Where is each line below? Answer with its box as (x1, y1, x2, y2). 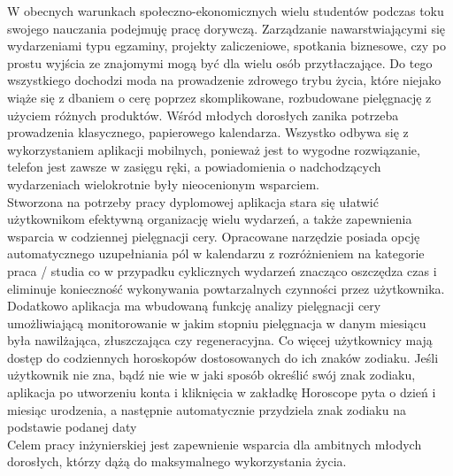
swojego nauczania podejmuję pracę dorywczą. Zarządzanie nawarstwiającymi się (7, 19, 446, 37)
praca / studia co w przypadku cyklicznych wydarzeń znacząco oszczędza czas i (7, 261, 437, 280)
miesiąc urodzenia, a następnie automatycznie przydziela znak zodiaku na (7, 400, 406, 418)
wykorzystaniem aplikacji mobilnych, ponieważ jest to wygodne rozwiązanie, (7, 140, 420, 158)
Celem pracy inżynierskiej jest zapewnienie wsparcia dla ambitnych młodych (7, 434, 422, 453)
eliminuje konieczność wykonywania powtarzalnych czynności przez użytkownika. (7, 279, 445, 297)
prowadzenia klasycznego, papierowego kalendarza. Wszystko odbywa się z (7, 123, 409, 142)
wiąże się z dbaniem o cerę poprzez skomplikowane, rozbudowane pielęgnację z (7, 88, 432, 106)
